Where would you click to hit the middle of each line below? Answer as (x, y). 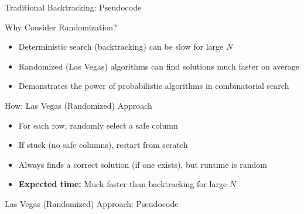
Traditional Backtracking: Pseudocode (73, 7)
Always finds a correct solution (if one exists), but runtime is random (143, 164)
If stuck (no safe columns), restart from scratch (103, 145)
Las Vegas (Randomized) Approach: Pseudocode (92, 203)
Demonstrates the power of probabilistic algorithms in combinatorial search (154, 86)
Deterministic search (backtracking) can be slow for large (121, 46)
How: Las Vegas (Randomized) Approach (78, 105)
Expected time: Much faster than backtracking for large (123, 184)
